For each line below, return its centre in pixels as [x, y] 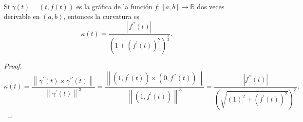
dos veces [211, 6]
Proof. [13, 66]
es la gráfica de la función [114, 6]
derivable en [22, 16]
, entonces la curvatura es [102, 16]
